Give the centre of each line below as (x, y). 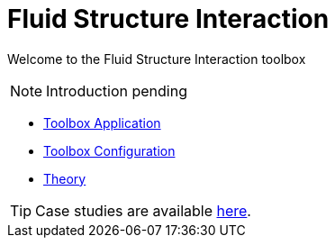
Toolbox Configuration (109, 150)
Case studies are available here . (143, 210)
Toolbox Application (102, 122)
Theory (65, 178)
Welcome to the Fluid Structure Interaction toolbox (157, 59)
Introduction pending (117, 91)
